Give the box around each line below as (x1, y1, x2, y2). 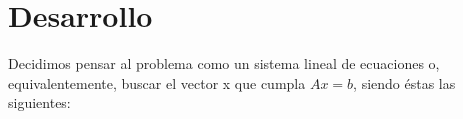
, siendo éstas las (353, 72, 456, 93)
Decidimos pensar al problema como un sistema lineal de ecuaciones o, (8, 53, 440, 74)
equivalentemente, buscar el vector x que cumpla (8, 72, 306, 93)
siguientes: (8, 92, 71, 113)
